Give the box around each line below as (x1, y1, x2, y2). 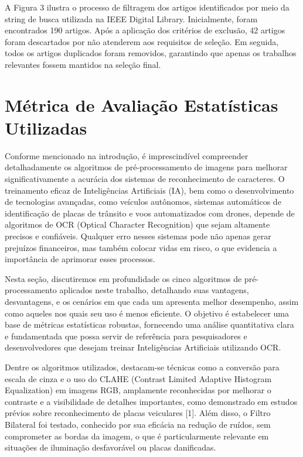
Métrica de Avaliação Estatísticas (5, 92, 278, 116)
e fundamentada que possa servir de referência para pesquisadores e (5, 329, 247, 342)
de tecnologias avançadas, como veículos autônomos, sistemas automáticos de (5, 195, 281, 208)
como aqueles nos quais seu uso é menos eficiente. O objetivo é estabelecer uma (5, 307, 290, 319)
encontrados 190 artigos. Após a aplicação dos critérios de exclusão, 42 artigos (5, 24, 285, 36)
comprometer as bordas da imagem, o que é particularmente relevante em (5, 429, 269, 442)
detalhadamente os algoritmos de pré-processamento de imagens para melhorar (5, 161, 288, 173)
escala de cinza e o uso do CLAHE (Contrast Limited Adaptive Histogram (5, 372, 272, 384)
